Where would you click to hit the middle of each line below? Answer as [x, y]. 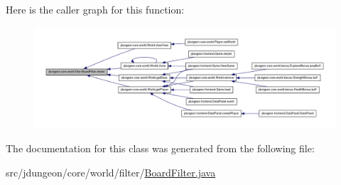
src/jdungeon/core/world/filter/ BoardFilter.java [111, 173]
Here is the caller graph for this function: [95, 9]
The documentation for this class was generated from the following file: [160, 148]
